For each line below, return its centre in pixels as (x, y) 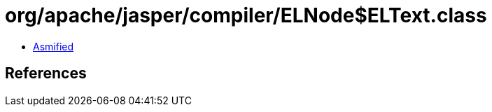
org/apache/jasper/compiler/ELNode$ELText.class (246, 15)
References (46, 73)
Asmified (54, 46)
